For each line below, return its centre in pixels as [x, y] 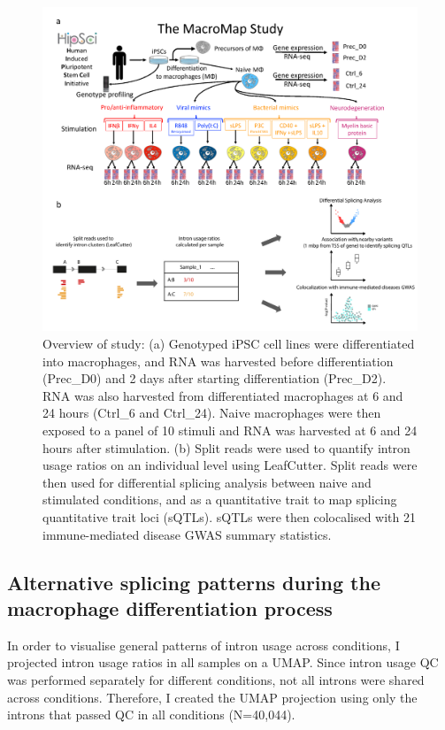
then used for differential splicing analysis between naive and [207, 482]
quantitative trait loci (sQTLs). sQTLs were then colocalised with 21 [229, 516]
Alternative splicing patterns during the [194, 582]
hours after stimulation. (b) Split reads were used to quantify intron [226, 447]
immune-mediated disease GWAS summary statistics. [187, 534]
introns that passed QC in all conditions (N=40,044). [151, 715]
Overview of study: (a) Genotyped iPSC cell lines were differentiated [229, 344]
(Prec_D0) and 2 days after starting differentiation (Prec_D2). [215, 378]
